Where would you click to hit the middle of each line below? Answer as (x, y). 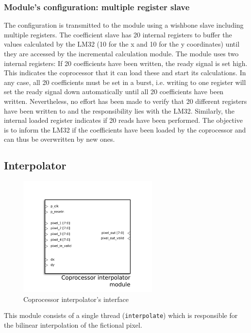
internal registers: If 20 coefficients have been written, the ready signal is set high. (126, 63)
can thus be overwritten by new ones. (59, 139)
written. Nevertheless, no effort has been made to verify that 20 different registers (125, 101)
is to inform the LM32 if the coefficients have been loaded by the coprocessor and (125, 129)
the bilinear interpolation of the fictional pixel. (73, 325)
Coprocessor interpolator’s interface (76, 299)
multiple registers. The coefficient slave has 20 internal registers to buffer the (118, 34)
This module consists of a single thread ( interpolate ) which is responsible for (121, 315)
